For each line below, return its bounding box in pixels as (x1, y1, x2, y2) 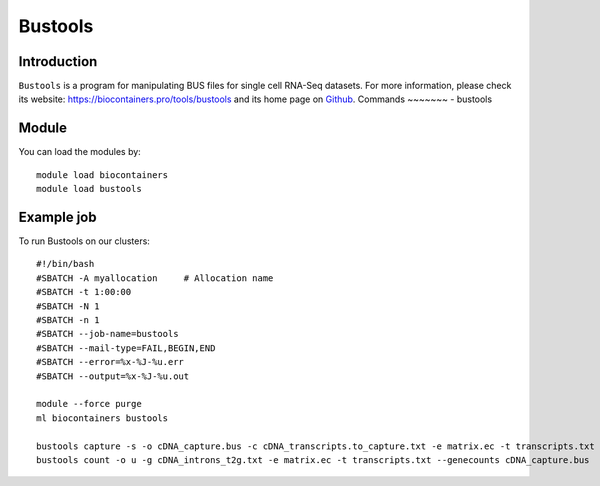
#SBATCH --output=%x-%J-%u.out (36, 370, 190, 382)
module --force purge (36, 398, 142, 410)
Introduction (18, 53, 98, 70)
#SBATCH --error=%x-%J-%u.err (36, 356, 185, 368)
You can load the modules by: (18, 146, 142, 158)
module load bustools (36, 183, 142, 195)
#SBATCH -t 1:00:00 (36, 286, 132, 298)
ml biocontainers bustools (36, 412, 169, 424)
